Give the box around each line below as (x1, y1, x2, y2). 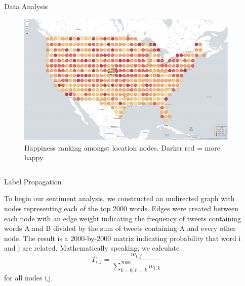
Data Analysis (4, 1, 48, 11)
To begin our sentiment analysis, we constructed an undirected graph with (4, 193, 235, 204)
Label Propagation (4, 176, 62, 186)
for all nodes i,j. (4, 272, 53, 282)
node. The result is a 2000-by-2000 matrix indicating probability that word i (4, 232, 241, 243)
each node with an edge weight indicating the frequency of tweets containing (4, 213, 241, 223)
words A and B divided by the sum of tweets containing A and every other (4, 223, 236, 233)
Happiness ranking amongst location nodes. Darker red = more (24, 142, 220, 153)
